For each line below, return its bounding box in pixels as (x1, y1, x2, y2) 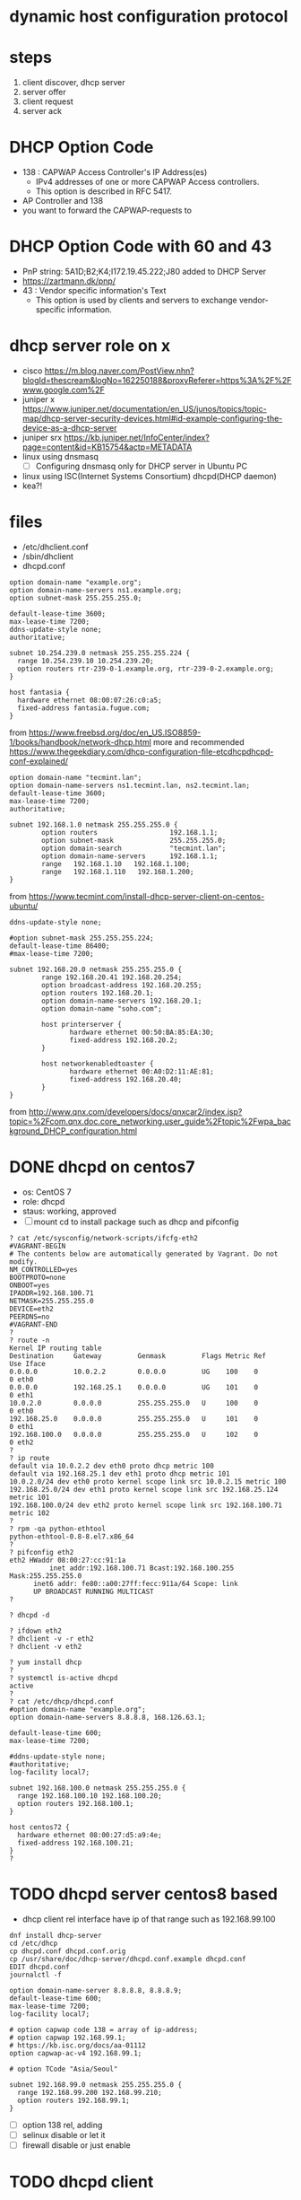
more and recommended (153, 736, 245, 747)
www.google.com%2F (21, 384, 105, 395)
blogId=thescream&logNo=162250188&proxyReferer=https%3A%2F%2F (21, 374, 292, 385)
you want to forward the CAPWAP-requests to (21, 205, 193, 216)
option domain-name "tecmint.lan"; (9, 773, 142, 782)
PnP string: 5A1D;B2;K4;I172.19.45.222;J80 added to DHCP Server (21, 267, 267, 276)
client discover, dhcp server (21, 77, 125, 88)
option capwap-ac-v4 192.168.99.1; (9, 2048, 142, 2057)
